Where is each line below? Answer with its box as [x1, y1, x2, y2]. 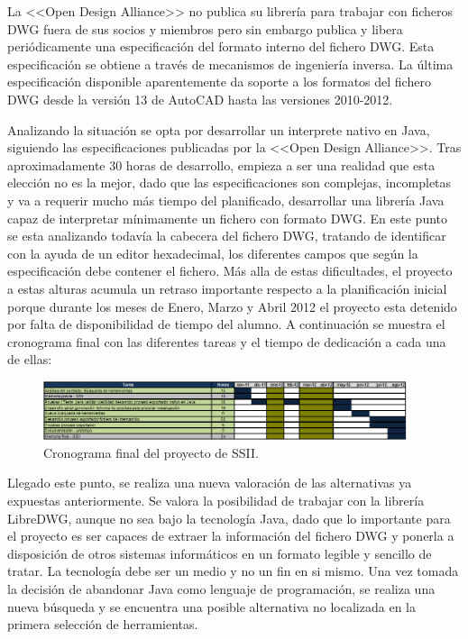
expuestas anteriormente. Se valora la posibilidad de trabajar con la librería [7, 490, 425, 509]
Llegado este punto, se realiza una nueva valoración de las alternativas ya [7, 473, 412, 492]
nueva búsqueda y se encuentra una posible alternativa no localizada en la [7, 597, 416, 616]
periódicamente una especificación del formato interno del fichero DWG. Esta [7, 37, 435, 56]
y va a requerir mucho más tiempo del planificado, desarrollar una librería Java [7, 190, 445, 209]
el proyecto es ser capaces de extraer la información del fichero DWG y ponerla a [7, 526, 454, 545]
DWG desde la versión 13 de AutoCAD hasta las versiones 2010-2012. [7, 89, 393, 108]
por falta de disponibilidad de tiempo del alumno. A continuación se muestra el [7, 315, 445, 333]
